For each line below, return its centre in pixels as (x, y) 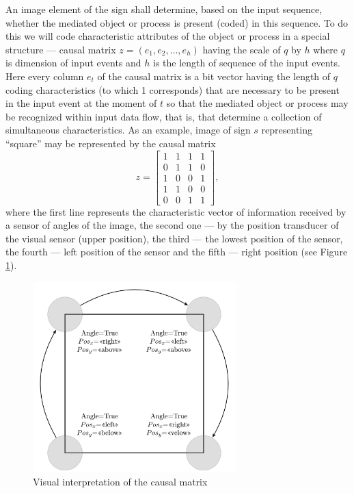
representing (287, 130)
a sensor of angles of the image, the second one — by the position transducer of (172, 225)
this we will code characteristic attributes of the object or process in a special (168, 36)
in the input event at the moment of (81, 103)
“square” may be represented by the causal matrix (111, 143)
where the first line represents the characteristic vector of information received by (176, 211)
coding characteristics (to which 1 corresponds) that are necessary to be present (173, 89)
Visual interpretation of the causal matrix (120, 482)
